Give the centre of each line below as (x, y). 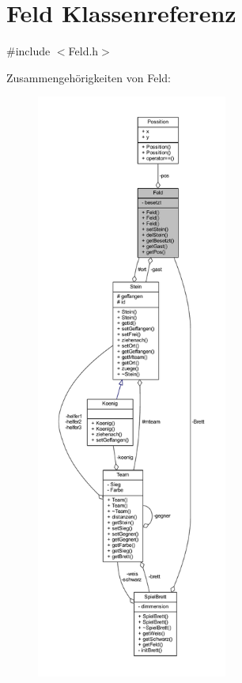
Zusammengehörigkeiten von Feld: (89, 77)
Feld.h (83, 51)
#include (28, 51)
